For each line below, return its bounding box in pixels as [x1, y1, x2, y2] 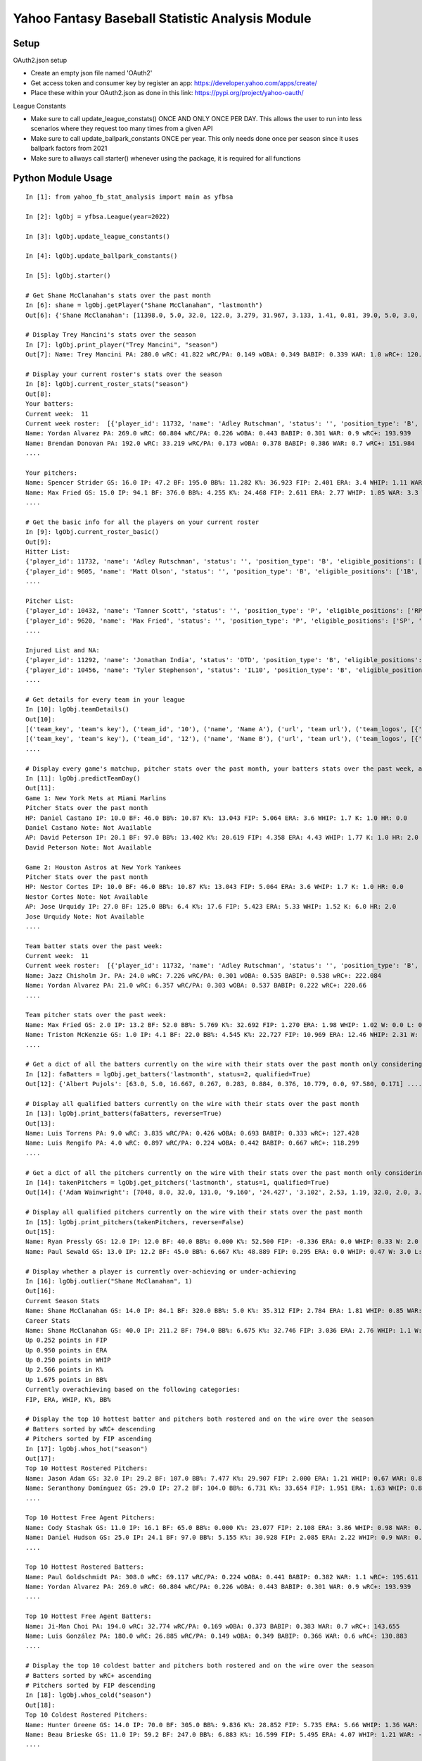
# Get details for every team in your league [25, 695, 186, 704]
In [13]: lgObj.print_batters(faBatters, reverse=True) [25, 1109, 222, 1118]
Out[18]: [25, 1701, 56, 1709]
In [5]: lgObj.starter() [25, 272, 111, 280]
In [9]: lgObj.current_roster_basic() [25, 528, 160, 536]
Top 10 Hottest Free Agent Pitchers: [25, 1514, 156, 1522]
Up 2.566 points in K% [25, 1366, 104, 1374]
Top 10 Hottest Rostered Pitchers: [25, 1464, 148, 1472]
